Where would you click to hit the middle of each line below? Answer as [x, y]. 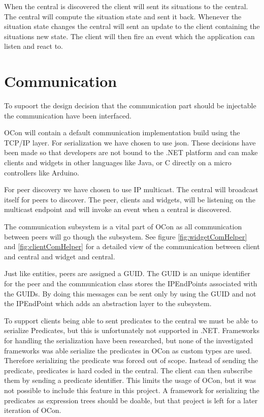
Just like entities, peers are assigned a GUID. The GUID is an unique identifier [127, 273]
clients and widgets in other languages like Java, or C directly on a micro [118, 162]
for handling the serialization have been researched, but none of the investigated [129, 340]
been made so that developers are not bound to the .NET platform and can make [131, 152]
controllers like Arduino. [42, 172]
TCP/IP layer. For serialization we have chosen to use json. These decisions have [130, 142]
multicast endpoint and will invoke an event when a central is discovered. [118, 209]
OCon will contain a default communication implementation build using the [122, 132]
